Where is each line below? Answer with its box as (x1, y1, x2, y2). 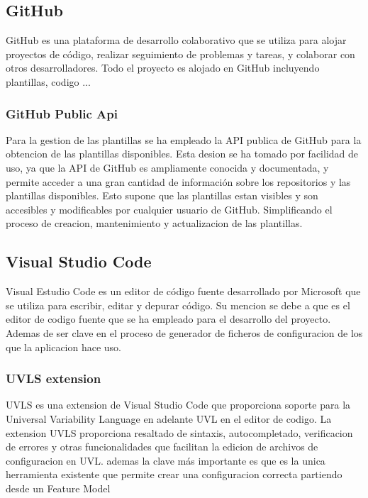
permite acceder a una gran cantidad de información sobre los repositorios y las (6, 174, 351, 189)
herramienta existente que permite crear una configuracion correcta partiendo (6, 467, 342, 482)
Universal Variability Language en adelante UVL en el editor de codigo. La (6, 411, 332, 426)
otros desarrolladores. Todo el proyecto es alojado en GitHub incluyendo (6, 60, 320, 75)
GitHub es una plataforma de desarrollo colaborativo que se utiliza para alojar (6, 33, 347, 48)
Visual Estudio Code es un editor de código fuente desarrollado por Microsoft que (6, 284, 361, 299)
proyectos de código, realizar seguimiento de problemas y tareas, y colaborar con (6, 46, 355, 61)
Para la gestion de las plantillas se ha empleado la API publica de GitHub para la (6, 132, 362, 147)
